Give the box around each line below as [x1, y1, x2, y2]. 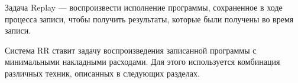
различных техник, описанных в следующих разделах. [5, 67, 200, 79]
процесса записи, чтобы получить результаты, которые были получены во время [5, 12, 294, 25]
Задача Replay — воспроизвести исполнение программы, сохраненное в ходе [5, 1, 283, 13]
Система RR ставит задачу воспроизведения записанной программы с [5, 44, 257, 56]
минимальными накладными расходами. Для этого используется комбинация [5, 55, 280, 68]
